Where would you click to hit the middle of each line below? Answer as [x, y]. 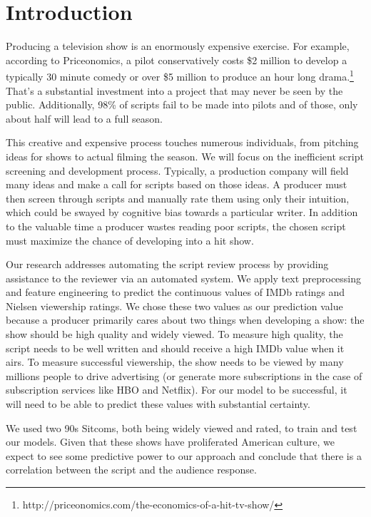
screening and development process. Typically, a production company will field [177, 170]
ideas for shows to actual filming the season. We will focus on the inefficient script [185, 156]
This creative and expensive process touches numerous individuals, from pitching [182, 142]
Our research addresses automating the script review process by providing [167, 264]
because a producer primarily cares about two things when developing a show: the [185, 320]
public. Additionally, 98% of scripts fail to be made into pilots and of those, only [182, 104]
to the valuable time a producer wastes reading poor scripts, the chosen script [176, 226]
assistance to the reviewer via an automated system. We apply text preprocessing [184, 278]
